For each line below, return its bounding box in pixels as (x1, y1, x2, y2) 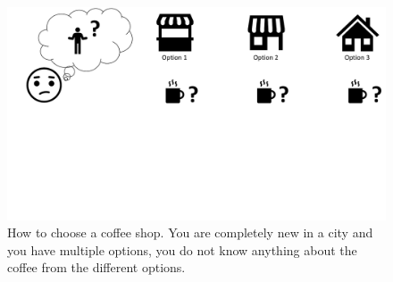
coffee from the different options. (7, 258, 186, 277)
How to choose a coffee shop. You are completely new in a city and (7, 223, 373, 242)
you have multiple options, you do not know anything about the (7, 240, 357, 259)
